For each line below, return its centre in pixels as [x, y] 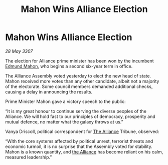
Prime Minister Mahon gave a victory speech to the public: [65, 101]
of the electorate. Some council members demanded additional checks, [79, 86]
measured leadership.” [29, 157]
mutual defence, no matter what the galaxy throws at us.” [64, 121]
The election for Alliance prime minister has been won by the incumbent [79, 60]
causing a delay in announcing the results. [49, 91]
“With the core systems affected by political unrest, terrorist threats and [79, 141]
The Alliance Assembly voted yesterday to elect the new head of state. [78, 75]
